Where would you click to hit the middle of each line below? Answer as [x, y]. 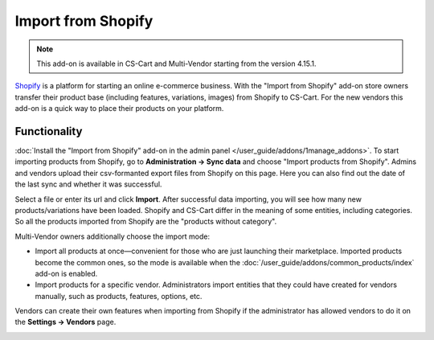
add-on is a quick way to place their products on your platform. [119, 109]
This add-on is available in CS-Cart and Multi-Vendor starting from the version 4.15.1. [176, 63]
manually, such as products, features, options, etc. [119, 296]
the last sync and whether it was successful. [88, 184]
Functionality [49, 131]
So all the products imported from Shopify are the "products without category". [146, 222]
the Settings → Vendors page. [66, 322]
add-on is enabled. [66, 273]
